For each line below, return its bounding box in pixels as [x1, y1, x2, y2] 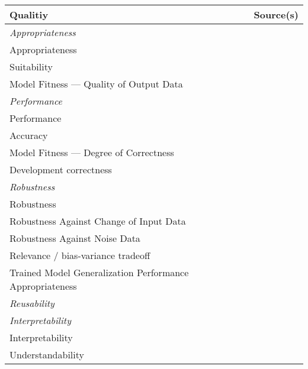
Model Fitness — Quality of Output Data [9, 77, 183, 90]
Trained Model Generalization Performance [9, 266, 189, 279]
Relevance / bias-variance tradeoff [9, 248, 150, 262]
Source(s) [254, 8, 299, 21]
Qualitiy [9, 8, 49, 21]
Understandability [9, 348, 84, 361]
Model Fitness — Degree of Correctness [9, 145, 174, 159]
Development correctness [9, 163, 112, 176]
